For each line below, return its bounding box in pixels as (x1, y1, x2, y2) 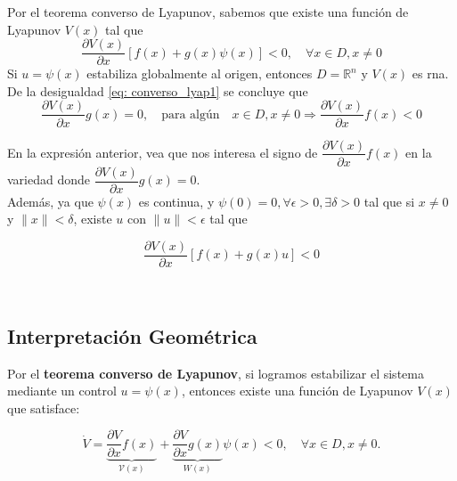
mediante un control (7, 381, 117, 400)
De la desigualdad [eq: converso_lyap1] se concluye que (7, 81, 308, 100)
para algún (161, 108, 220, 121)
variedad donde (7, 170, 91, 189)
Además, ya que (7, 192, 94, 210)
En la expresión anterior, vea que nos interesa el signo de (7, 143, 318, 161)
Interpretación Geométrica (7, 322, 257, 349)
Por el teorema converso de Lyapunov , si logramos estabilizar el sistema (7, 363, 424, 382)
